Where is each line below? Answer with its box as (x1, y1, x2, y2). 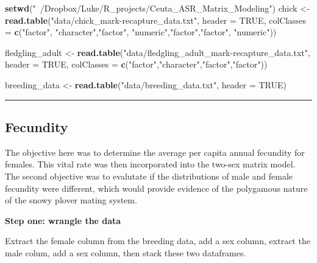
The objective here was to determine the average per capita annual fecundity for (5, 146, 305, 158)
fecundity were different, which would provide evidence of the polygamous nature (5, 181, 308, 194)
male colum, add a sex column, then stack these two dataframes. (5, 246, 246, 259)
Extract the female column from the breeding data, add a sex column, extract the (5, 234, 310, 247)
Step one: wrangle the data (5, 214, 121, 226)
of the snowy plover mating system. (5, 194, 137, 206)
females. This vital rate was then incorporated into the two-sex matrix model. (5, 158, 296, 170)
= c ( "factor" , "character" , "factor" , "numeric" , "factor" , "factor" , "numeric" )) (5, 26, 277, 38)
